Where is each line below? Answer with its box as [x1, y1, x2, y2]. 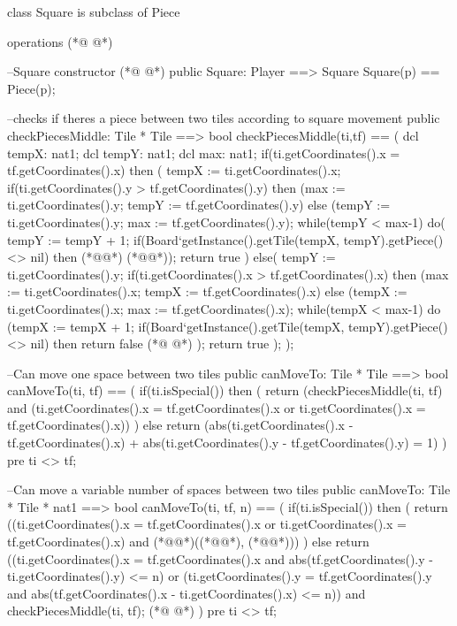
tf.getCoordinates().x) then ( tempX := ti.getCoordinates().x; [7, 161, 341, 179]
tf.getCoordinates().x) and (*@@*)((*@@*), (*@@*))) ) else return [7, 532, 369, 551]
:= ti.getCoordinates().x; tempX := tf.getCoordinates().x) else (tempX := [7, 282, 407, 301]
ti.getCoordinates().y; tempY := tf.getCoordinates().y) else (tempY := [7, 195, 391, 214]
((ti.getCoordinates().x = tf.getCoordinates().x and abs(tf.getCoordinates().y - [7, 549, 433, 568]
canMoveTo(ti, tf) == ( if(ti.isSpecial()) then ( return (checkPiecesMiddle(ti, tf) [7, 381, 443, 400]
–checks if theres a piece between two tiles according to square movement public [7, 109, 440, 127]
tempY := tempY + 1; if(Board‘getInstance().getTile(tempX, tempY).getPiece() [7, 230, 444, 248]
